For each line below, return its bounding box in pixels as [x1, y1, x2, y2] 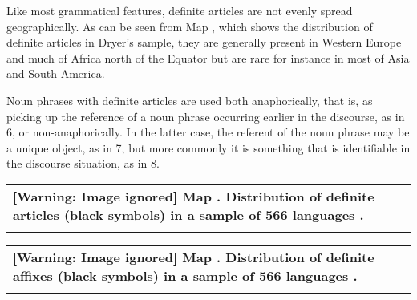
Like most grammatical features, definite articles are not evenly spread [6, 2, 353, 18]
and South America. [6, 65, 105, 82]
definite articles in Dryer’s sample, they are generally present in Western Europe [6, 34, 402, 51]
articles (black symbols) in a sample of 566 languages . [13, 205, 364, 224]
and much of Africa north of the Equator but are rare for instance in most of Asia [6, 49, 410, 66]
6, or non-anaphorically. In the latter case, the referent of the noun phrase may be [6, 124, 410, 140]
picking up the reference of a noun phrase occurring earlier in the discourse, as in [6, 107, 405, 124]
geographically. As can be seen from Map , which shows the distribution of [6, 18, 373, 34]
